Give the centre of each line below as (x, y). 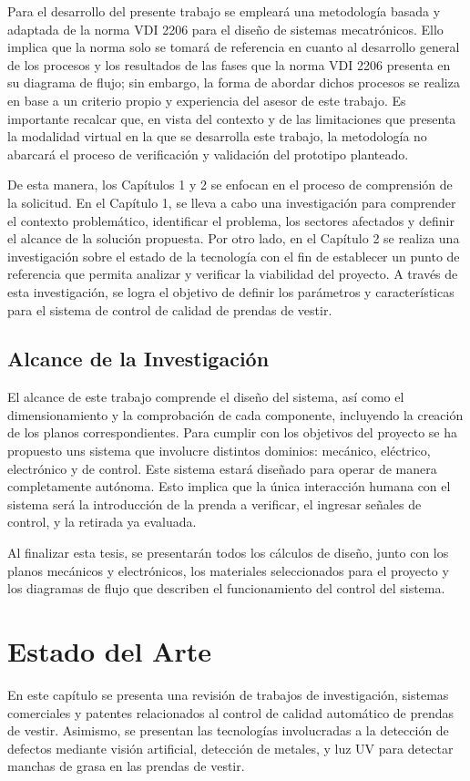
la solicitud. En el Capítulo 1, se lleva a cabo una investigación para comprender (232, 202)
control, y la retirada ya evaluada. (102, 522)
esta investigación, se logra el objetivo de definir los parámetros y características (231, 291)
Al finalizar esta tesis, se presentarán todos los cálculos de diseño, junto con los (228, 553)
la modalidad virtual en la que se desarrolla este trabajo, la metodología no (217, 136)
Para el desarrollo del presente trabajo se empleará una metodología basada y (224, 11)
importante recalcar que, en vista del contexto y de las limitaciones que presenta (232, 118)
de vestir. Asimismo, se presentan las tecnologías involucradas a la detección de (228, 730)
